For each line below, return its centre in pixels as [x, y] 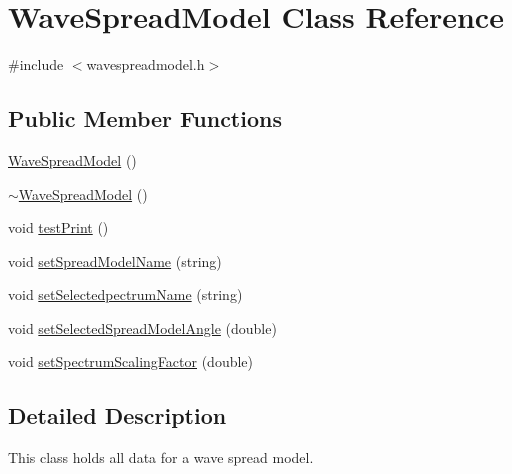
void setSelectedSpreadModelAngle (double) [142, 327]
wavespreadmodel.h [145, 64]
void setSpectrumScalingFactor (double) [131, 361]
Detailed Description [117, 415]
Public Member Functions [145, 118]
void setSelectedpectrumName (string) [125, 294]
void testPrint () [58, 227]
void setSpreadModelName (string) [115, 260]
